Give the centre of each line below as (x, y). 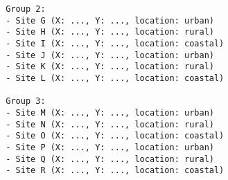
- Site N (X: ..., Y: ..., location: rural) (110, 124)
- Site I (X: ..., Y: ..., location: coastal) (115, 43)
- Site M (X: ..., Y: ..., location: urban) (110, 112)
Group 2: (26, 9)
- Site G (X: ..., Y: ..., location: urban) (110, 20)
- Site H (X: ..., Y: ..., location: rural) (110, 32)
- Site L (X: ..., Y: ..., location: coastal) (115, 78)
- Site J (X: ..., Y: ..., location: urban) (110, 55)
